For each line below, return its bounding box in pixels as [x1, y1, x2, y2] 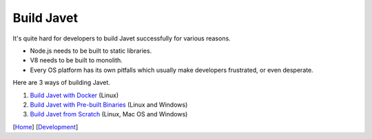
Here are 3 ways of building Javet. [12, 79, 110, 87]
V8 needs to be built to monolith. [30, 56, 123, 64]
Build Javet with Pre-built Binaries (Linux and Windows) [30, 100, 188, 109]
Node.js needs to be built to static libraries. [30, 47, 152, 55]
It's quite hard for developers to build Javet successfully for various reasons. [12, 34, 231, 42]
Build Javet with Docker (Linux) [30, 91, 119, 99]
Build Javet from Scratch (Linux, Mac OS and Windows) [30, 110, 188, 118]
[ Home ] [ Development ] [12, 123, 79, 131]
